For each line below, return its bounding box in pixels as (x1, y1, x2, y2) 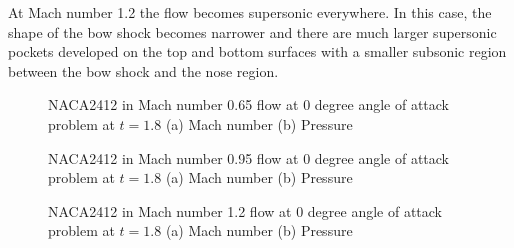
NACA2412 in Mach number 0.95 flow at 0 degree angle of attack (48, 147, 449, 168)
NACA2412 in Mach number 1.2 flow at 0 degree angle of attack (48, 200, 442, 221)
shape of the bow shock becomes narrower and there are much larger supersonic (8, 21, 497, 42)
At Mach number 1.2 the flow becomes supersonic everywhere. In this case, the (8, 2, 492, 22)
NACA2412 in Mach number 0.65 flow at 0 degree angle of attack (48, 94, 449, 115)
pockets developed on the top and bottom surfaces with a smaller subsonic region (8, 41, 507, 62)
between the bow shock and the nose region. (8, 60, 279, 81)
